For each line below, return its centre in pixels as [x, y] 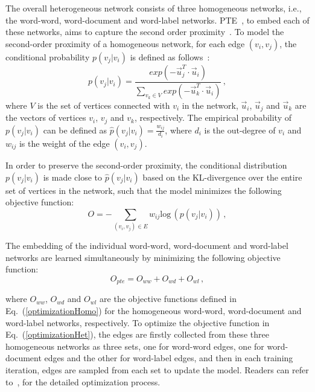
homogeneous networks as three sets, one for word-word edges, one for [135, 346]
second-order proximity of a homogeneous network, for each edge [125, 43]
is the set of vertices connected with [104, 105]
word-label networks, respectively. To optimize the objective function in [138, 322]
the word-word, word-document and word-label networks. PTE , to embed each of [157, 20]
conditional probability [48, 56]
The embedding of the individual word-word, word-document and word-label [147, 246]
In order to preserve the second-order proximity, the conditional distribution [146, 165]
